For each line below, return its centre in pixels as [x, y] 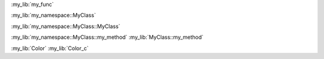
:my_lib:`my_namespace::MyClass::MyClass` [66, 26]
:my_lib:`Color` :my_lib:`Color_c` [50, 48]
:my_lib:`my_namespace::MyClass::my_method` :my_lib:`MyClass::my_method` [107, 37]
